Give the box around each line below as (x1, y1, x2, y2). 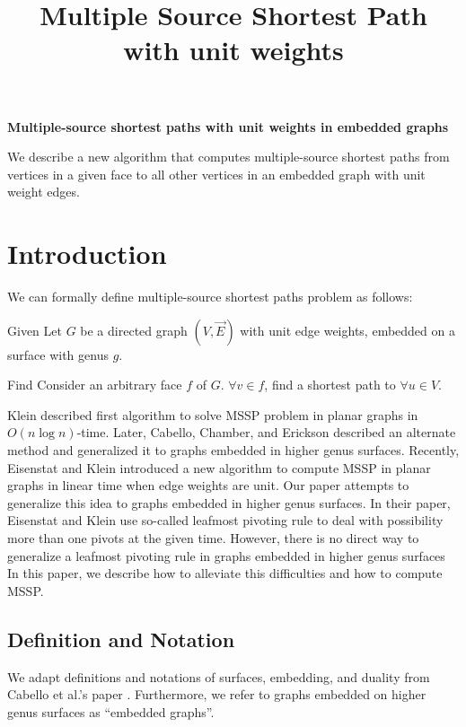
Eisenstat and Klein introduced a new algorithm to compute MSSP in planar (7, 458, 431, 477)
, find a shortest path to (264, 375, 396, 394)
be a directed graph (80, 320, 188, 339)
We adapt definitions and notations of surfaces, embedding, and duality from (7, 667, 430, 686)
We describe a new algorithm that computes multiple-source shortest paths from (7, 147, 450, 166)
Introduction (7, 235, 167, 272)
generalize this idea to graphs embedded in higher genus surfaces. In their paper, (7, 493, 451, 512)
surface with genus (7, 345, 109, 363)
